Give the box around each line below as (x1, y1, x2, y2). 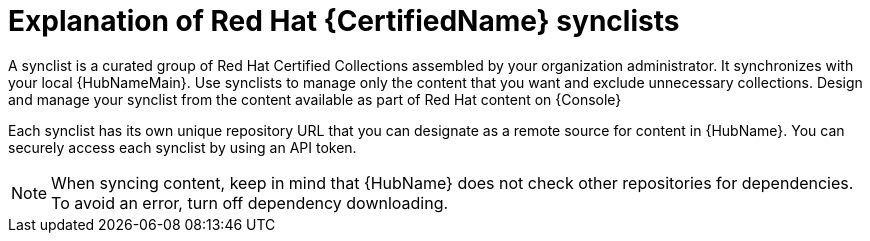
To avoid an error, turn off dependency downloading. (51, 192, 449, 213)
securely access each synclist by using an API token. (8, 138, 357, 156)
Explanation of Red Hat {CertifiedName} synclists (8, 4, 680, 38)
